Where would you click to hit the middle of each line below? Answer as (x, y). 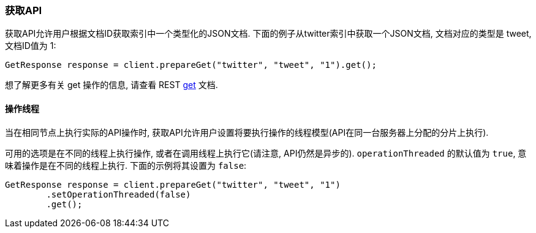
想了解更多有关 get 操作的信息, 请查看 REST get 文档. (111, 85)
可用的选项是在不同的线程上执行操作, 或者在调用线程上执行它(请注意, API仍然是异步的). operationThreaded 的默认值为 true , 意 (266, 153)
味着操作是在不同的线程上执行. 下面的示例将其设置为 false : (126, 165)
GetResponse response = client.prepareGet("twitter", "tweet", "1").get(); (191, 65)
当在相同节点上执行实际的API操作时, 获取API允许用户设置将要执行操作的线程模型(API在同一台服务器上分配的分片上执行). (247, 132)
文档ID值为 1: (31, 46)
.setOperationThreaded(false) (119, 194)
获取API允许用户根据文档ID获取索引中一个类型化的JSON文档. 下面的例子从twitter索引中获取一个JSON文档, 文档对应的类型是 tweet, (268, 34)
